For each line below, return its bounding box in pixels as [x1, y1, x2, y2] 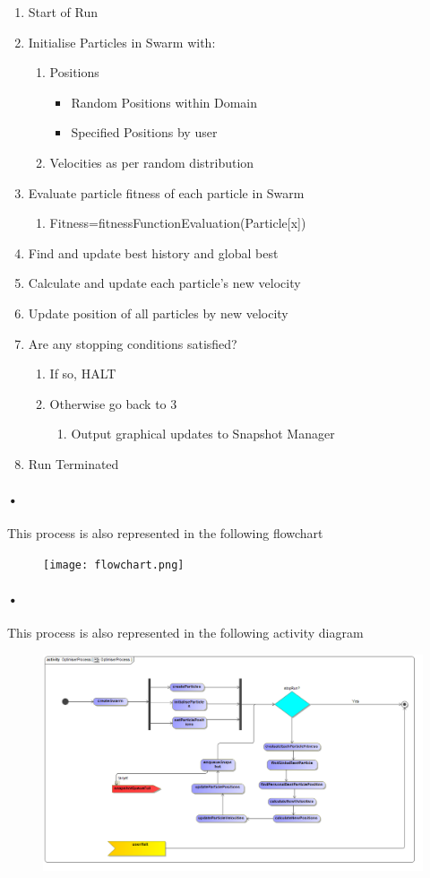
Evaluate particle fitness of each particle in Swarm [28, 183, 305, 202]
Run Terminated [28, 454, 119, 473]
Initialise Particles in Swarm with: [28, 32, 216, 51]
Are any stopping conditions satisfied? [28, 334, 237, 352]
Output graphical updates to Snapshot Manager [71, 424, 335, 443]
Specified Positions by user [71, 123, 218, 142]
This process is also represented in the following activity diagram [7, 623, 364, 642]
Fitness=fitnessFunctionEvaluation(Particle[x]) [49, 213, 306, 232]
